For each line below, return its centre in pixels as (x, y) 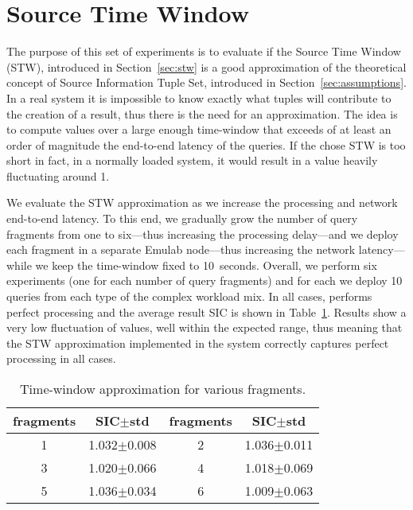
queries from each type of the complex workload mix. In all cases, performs (189, 296)
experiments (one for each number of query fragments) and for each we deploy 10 (205, 280)
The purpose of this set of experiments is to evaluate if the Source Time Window (204, 51)
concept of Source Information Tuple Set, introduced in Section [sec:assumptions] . (206, 82)
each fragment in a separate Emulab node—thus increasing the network (181, 249)
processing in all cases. (61, 358)
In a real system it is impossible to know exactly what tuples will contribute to (199, 97)
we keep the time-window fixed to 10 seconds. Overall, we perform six (206, 265)
